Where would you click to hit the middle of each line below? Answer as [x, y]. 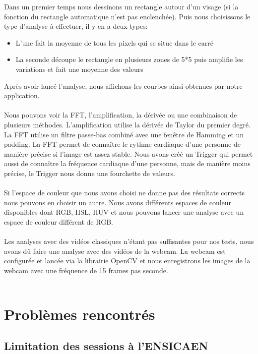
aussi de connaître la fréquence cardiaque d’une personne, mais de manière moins [127, 163]
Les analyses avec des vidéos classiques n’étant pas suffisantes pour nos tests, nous [129, 241]
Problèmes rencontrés [80, 314]
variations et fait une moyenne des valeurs [79, 69]
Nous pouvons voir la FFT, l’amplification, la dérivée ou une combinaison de [121, 115]
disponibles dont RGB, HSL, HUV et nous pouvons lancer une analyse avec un [124, 212]
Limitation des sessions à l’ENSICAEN [106, 345]
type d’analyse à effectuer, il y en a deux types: [76, 26]
